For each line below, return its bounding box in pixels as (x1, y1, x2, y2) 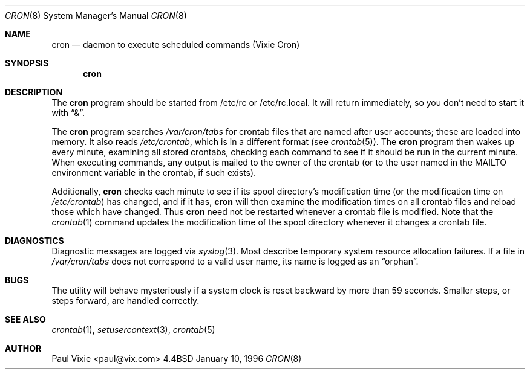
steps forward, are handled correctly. (51, 295, 200, 306)
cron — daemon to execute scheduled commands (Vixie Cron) (51, 39, 300, 50)
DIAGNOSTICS (5, 236, 64, 246)
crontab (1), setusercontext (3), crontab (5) (51, 324, 215, 335)
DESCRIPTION (5, 87, 63, 97)
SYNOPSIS (5, 58, 49, 68)
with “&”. (51, 108, 85, 118)
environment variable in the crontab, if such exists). (51, 167, 257, 178)
